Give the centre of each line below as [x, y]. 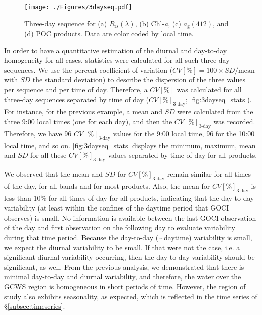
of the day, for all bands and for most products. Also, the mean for [107, 186]
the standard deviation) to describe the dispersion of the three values [139, 80]
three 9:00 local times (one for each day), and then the [88, 121]
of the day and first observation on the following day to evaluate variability [120, 227]
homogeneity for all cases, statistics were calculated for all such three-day [117, 60]
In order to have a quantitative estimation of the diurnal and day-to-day [116, 50]
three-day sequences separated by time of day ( [77, 99]
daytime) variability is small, [208, 237]
